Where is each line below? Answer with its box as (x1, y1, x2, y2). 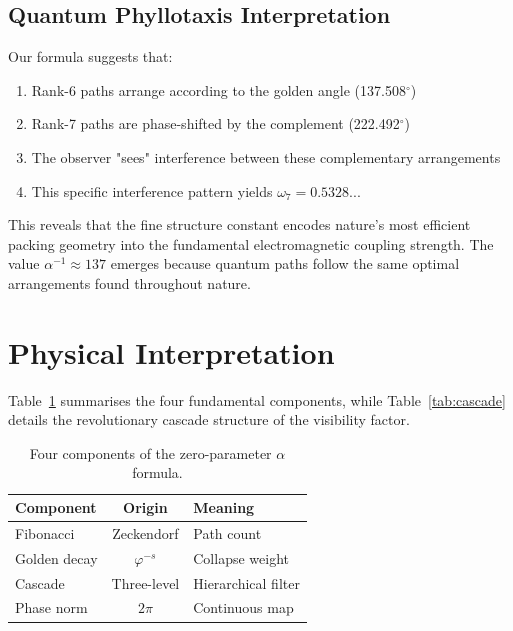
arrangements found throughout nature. (8, 272, 251, 293)
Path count (193, 522, 262, 543)
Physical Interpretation (8, 331, 335, 372)
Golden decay (15, 547, 98, 568)
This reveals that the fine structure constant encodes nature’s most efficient (8, 214, 471, 235)
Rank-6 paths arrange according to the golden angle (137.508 (31, 79, 406, 100)
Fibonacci (15, 522, 75, 543)
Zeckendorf (112, 522, 179, 543)
